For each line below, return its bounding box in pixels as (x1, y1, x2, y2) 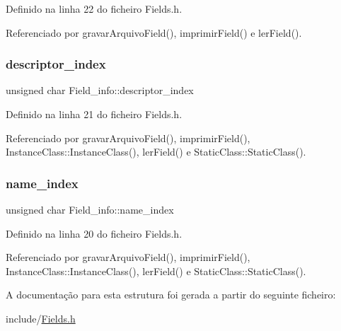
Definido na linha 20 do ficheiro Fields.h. (6, 226, 183, 240)
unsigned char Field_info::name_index (6, 202, 174, 216)
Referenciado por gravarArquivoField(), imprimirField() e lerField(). (6, 25, 302, 40)
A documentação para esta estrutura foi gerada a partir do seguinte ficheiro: (6, 287, 336, 302)
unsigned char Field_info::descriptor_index (6, 83, 194, 98)
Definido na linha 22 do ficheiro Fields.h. (6, 1, 183, 16)
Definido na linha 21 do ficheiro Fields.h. (6, 107, 183, 121)
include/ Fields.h (6, 310, 76, 325)
